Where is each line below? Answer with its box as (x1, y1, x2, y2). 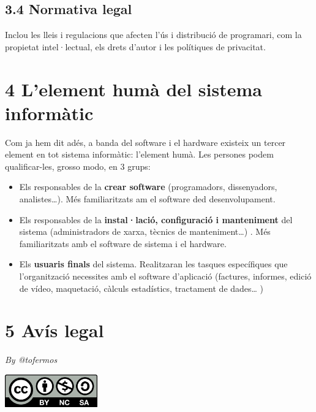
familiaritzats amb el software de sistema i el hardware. (19, 237, 227, 250)
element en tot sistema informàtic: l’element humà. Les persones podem (5, 148, 274, 161)
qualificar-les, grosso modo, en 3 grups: (5, 159, 151, 172)
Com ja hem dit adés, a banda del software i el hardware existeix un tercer (5, 135, 286, 148)
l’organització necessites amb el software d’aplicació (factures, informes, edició (19, 270, 312, 283)
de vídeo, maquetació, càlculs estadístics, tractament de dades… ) (19, 281, 264, 294)
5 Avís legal (5, 318, 104, 343)
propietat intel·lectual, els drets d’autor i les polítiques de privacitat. (5, 40, 266, 53)
